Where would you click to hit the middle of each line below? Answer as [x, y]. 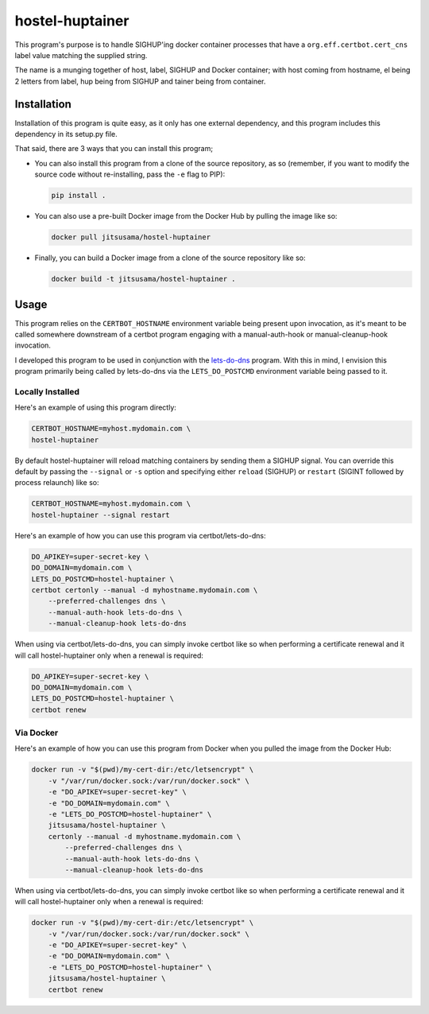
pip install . [79, 196]
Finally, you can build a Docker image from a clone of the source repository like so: [170, 258]
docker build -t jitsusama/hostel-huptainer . [143, 279]
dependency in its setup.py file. [66, 134]
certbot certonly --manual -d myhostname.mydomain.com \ [145, 590]
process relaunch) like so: [57, 483]
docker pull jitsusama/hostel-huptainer [131, 237]
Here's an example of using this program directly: [95, 408]
